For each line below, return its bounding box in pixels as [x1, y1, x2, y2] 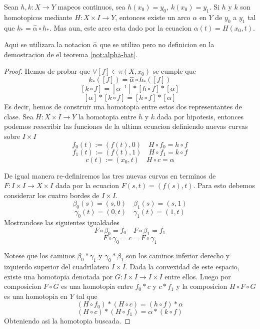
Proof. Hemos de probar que [4, 66, 90, 76]
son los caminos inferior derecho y [126, 250, 230, 261]
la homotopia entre [78, 111, 136, 121]
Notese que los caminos [4, 250, 75, 261]
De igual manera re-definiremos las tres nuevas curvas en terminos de [4, 170, 216, 181]
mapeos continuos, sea [57, 2, 125, 12]
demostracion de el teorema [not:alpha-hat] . [4, 49, 137, 59]
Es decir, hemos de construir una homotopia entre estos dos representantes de [4, 101, 242, 112]
